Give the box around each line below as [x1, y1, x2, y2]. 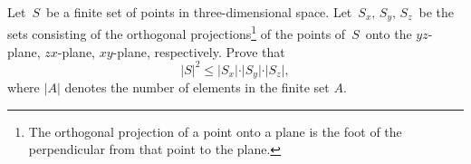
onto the [365, 24, 412, 43]
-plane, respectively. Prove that [112, 42, 285, 61]
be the [418, 3, 455, 21]
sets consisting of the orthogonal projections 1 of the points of [7, 22, 346, 43]
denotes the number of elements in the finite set [64, 78, 330, 97]
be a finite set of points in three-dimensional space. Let [45, 3, 352, 21]
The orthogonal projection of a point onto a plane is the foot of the [28, 121, 402, 140]
